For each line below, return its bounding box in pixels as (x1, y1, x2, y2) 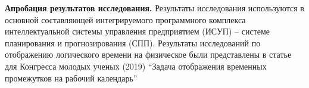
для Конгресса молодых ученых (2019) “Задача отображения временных (5, 59, 267, 72)
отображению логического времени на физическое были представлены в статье (5, 48, 292, 61)
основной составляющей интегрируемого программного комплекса (5, 13, 246, 26)
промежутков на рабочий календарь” (5, 71, 138, 84)
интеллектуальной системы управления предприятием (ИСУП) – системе (5, 25, 270, 37)
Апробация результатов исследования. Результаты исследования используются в (5, 2, 304, 14)
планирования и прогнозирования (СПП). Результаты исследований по (5, 36, 261, 49)
